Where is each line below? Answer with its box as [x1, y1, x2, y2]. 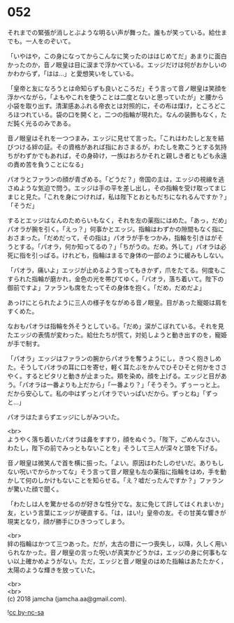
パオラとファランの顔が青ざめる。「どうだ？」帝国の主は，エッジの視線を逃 [7, 175, 225, 183]
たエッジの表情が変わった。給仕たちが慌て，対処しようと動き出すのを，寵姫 [7, 330, 228, 339]
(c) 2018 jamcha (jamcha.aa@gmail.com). [7, 594, 127, 603]
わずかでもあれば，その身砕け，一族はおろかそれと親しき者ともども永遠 [19, 151, 228, 159]
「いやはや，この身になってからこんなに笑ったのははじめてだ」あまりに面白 [7, 52, 227, 60]
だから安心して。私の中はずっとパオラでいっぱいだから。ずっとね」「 [7, 389, 206, 397]
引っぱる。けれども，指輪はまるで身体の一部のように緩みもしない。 [31, 251, 228, 259]
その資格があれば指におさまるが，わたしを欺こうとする [55, 143, 215, 151]
